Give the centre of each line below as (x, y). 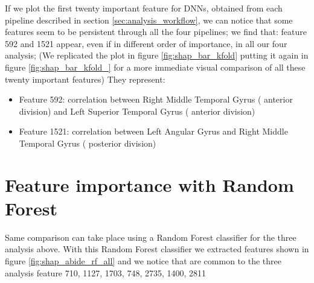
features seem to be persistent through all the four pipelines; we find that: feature (156, 32)
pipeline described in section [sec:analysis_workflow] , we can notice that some (149, 20)
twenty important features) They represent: (85, 79)
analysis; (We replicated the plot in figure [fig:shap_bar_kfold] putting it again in (157, 55)
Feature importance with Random (149, 184)
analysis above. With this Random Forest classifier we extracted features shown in (157, 249)
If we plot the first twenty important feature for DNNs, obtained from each (144, 8)
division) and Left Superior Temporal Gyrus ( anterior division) (137, 111)
